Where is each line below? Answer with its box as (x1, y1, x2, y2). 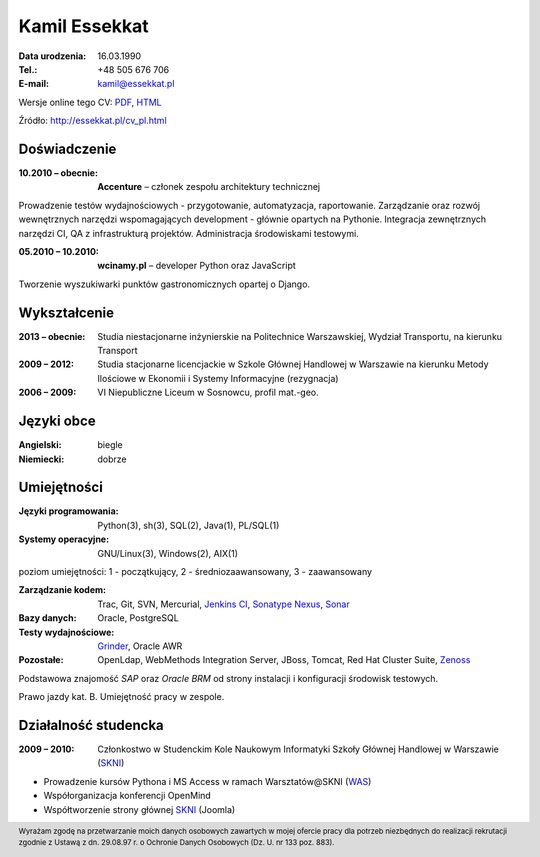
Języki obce (18, 413, 96, 430)
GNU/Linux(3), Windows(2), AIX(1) (97, 547, 239, 559)
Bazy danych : (18, 612, 77, 624)
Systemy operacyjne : (18, 533, 110, 545)
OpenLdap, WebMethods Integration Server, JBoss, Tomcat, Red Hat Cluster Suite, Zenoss (97, 654, 471, 666)
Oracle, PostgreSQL (97, 612, 179, 624)
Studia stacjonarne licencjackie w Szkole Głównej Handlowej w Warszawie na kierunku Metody (97, 358, 489, 370)
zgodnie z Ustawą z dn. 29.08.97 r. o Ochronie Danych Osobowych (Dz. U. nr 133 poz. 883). (18, 838, 335, 848)
